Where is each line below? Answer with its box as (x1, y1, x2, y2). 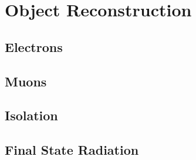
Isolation (5, 106, 58, 124)
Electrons (5, 37, 63, 55)
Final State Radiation (5, 141, 139, 159)
